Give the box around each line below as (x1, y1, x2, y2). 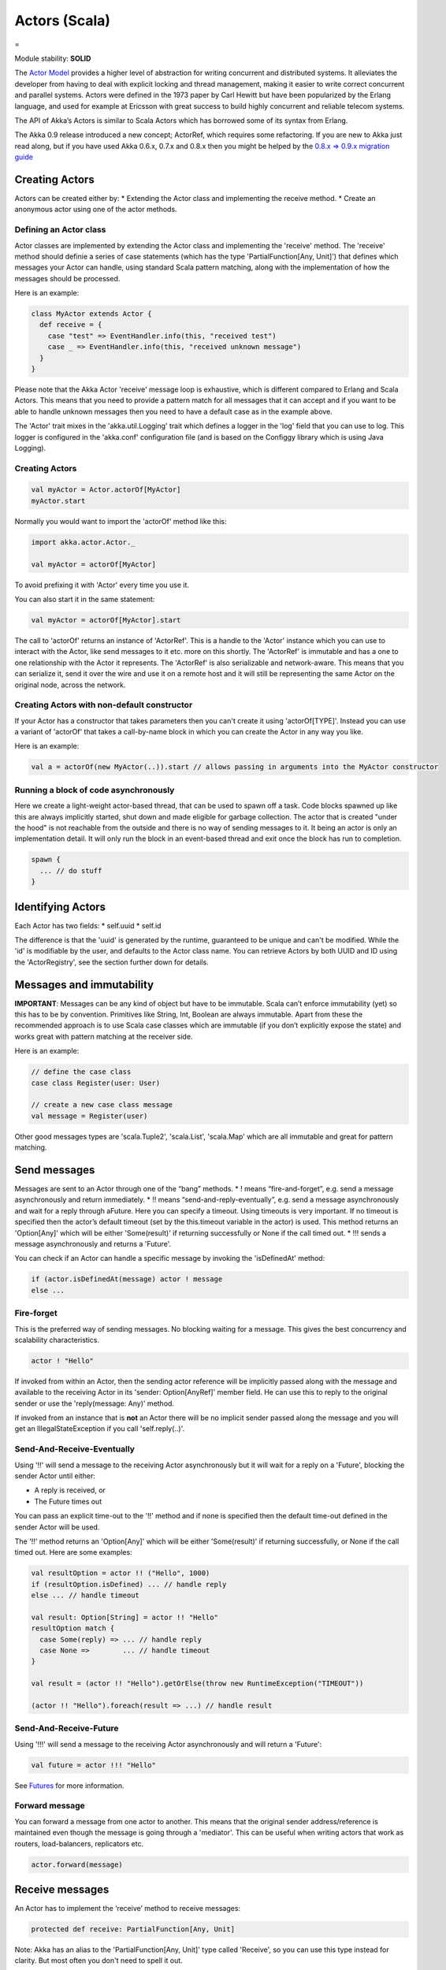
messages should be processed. (14, 273, 121, 283)
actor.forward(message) (31, 1860, 124, 1869)
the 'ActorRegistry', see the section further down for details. (14, 957, 209, 967)
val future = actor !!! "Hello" (31, 1760, 157, 1769)
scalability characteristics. (14, 1335, 100, 1344)
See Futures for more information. (14, 1781, 125, 1790)
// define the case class (31, 1068, 132, 1076)
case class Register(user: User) (31, 1078, 161, 1087)
